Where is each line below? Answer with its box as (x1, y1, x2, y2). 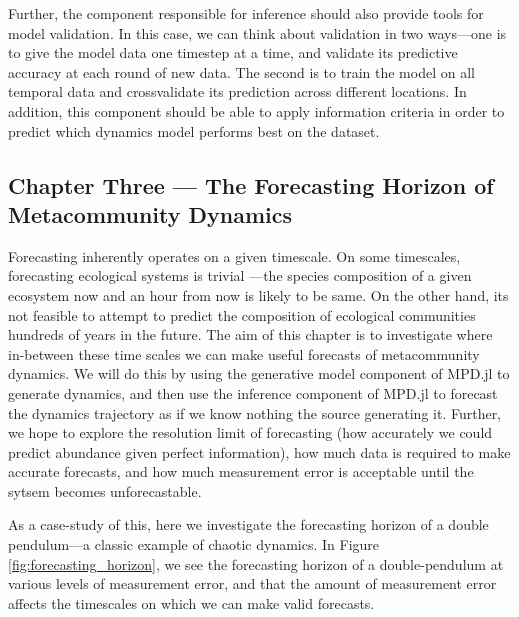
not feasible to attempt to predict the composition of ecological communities (8, 304, 476, 325)
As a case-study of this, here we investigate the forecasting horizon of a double (8, 514, 489, 535)
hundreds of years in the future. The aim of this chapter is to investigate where (8, 324, 493, 345)
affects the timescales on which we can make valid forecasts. (8, 592, 375, 613)
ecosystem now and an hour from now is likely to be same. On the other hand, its (8, 284, 509, 305)
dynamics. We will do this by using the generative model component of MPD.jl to (8, 363, 510, 384)
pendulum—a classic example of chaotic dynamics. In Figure (8, 534, 380, 555)
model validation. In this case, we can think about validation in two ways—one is (8, 22, 507, 43)
